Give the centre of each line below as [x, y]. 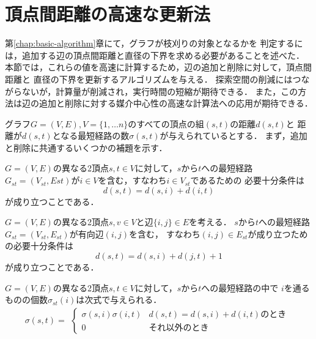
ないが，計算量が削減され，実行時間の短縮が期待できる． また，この [160, 91]
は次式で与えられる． [119, 300]
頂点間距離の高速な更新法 [108, 14]
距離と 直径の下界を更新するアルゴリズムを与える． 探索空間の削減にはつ [153, 79]
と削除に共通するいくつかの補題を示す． [86, 147]
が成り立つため [278, 233]
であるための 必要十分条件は [248, 180]
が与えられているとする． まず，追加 [233, 136]
